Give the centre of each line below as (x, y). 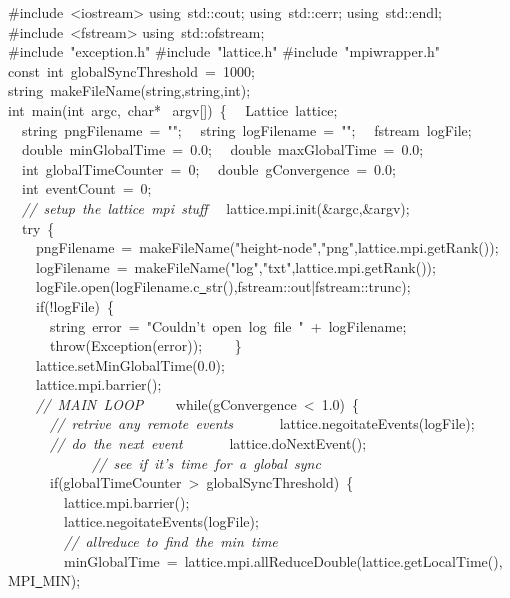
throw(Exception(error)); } (145, 345)
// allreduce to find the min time (171, 541)
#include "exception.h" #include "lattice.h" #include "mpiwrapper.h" (224, 51)
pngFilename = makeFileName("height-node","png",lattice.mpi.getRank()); (267, 247)
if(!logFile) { (74, 305)
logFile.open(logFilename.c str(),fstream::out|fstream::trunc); (223, 286)
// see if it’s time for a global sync (206, 462)
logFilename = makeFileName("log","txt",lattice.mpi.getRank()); (235, 266)
